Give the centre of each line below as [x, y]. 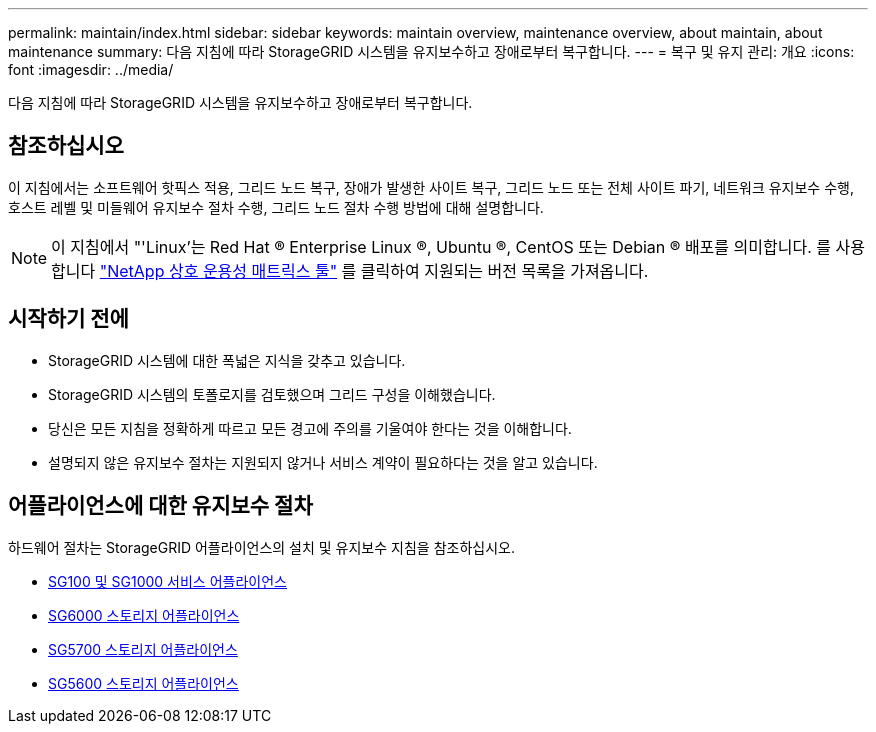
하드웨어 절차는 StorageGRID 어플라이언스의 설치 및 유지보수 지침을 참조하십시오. [261, 547]
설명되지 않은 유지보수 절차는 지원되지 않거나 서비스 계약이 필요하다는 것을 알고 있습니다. [323, 462]
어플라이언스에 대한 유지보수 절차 [160, 506]
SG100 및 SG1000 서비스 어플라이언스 [167, 581]
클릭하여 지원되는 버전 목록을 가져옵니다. [504, 270]
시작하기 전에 [68, 319]
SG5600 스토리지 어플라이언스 [143, 683]
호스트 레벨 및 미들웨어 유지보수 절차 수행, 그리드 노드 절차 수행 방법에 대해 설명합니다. [276, 207]
